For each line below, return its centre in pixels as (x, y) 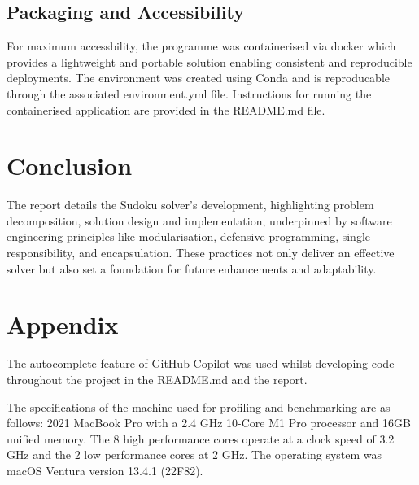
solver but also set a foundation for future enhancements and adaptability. (192, 268)
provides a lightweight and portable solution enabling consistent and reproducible (209, 61)
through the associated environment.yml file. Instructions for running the (189, 93)
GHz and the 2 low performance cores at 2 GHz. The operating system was (194, 454)
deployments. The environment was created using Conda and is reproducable (199, 78)
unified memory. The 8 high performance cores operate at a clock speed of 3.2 (201, 438)
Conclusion (70, 166)
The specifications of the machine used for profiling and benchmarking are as (199, 406)
